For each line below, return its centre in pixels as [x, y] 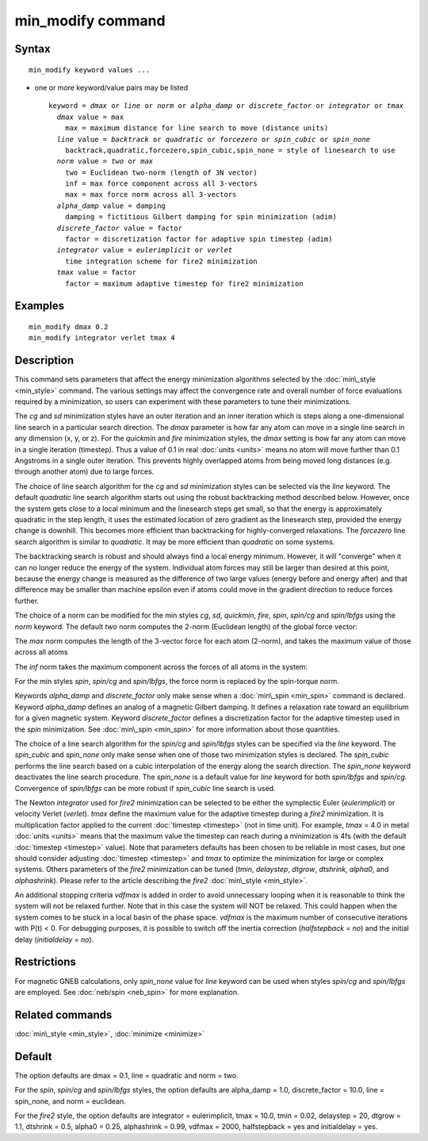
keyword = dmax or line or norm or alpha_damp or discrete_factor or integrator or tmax [226, 106]
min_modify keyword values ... [90, 70]
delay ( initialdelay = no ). [54, 939]
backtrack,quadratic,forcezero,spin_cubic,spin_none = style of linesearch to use [230, 150]
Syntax [32, 49]
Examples [40, 306]
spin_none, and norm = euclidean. [71, 1101]
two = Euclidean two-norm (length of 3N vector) [161, 172]
